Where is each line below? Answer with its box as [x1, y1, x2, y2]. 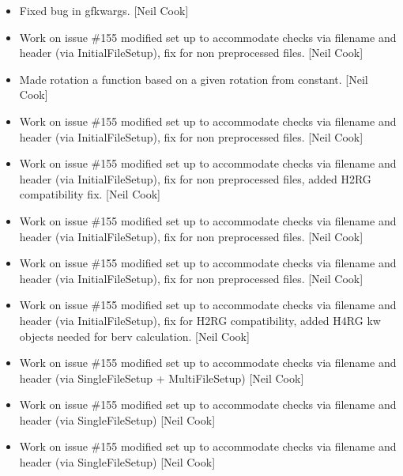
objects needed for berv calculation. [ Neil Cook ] [19, 327, 250, 344]
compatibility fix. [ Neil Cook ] [19, 186, 160, 202]
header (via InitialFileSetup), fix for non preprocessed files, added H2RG [19, 170, 371, 187]
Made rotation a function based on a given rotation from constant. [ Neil [19, 70, 368, 87]
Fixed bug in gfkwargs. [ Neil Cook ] [19, 2, 189, 18]
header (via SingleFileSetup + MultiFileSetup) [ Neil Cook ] [19, 369, 304, 386]
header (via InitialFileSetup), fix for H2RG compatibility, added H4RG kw [19, 312, 381, 328]
